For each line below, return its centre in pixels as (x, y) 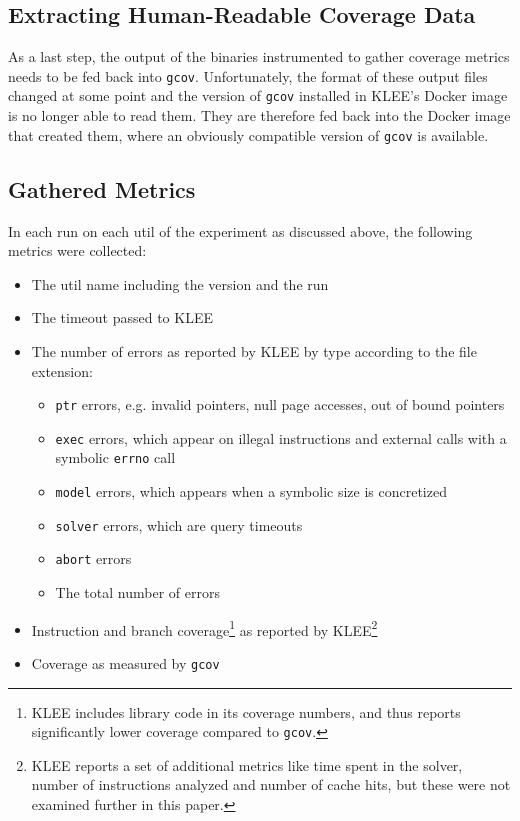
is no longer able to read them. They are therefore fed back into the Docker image (259, 115)
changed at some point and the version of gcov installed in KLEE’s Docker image (258, 95)
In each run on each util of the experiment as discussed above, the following (240, 230)
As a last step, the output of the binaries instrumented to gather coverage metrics (259, 56)
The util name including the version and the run (180, 283)
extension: (62, 370)
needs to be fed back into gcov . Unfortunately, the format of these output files (248, 75)
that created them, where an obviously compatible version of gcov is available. (248, 134)
